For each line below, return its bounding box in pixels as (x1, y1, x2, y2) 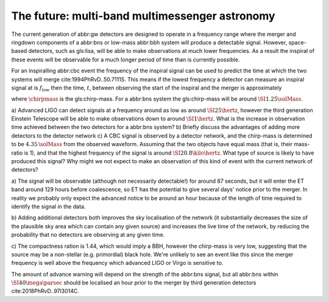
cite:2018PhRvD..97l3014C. (11, 287, 79, 295)
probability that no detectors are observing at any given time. (11, 231, 165, 239)
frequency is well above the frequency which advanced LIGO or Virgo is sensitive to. (11, 259, 224, 267)
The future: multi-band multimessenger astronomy (11, 9, 275, 23)
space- (288, 38, 307, 46)
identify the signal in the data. (11, 203, 86, 210)
